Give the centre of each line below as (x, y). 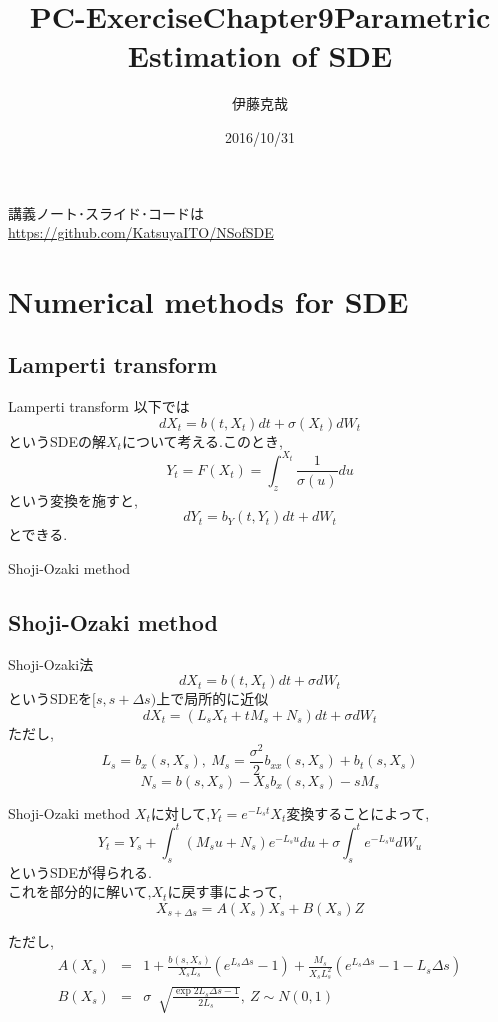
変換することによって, (358, 812)
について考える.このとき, (202, 440)
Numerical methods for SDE (208, 300)
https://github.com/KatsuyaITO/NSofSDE (141, 232)
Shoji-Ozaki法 (51, 663)
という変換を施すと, (73, 499)
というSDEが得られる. (80, 871)
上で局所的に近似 (212, 698)
